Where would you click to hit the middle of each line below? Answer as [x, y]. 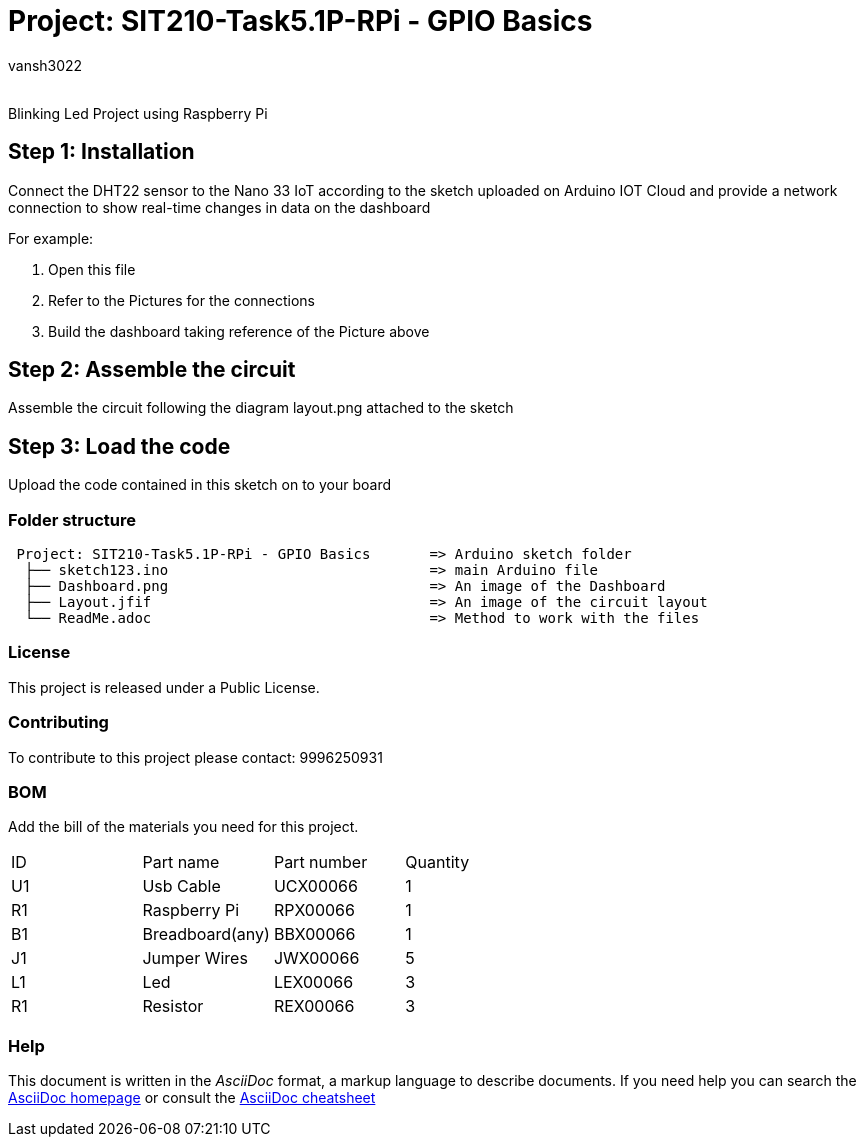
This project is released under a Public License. [164, 687]
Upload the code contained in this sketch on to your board [199, 485]
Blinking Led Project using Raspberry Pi [138, 113]
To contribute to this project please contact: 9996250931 [195, 757]
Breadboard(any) [206, 934]
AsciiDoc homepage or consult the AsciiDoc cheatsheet [192, 1098]
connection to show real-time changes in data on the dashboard [219, 207]
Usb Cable [181, 886]
